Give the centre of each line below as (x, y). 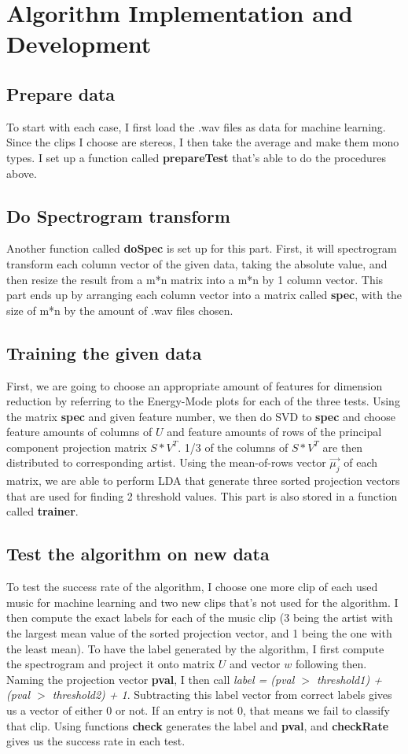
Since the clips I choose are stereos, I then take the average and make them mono (203, 142)
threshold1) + (349, 679)
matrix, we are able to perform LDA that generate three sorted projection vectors (203, 480)
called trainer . (42, 511)
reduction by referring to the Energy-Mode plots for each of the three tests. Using (203, 401)
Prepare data (61, 93)
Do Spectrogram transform (118, 215)
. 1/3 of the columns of (233, 447)
